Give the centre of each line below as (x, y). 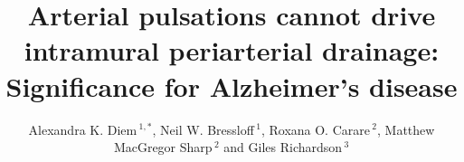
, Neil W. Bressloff (203, 129)
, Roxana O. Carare (315, 129)
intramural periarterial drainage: (232, 50)
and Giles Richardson (283, 147)
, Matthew (406, 129)
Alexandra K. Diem (83, 129)
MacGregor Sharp (163, 147)
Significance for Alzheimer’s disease (232, 86)
